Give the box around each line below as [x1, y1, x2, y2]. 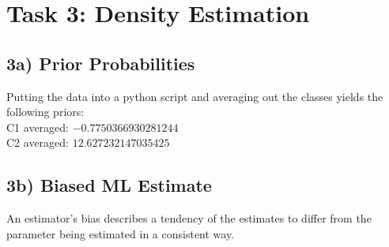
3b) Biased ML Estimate [6, 173, 212, 197]
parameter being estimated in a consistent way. [6, 225, 235, 241]
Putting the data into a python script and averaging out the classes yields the [6, 88, 383, 104]
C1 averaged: [6, 118, 69, 135]
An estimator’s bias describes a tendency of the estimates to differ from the [6, 210, 372, 226]
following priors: [6, 103, 85, 120]
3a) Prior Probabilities [6, 51, 195, 75]
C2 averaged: [6, 134, 69, 151]
